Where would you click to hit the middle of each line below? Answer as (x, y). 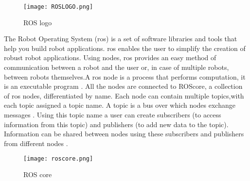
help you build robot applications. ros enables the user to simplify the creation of (125, 48)
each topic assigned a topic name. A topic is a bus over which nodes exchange (120, 105)
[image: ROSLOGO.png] (58, 7)
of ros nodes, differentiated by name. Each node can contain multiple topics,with (124, 95)
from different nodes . (36, 143)
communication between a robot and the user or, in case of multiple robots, (116, 67)
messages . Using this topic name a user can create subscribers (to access (113, 115)
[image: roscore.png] (58, 159)
